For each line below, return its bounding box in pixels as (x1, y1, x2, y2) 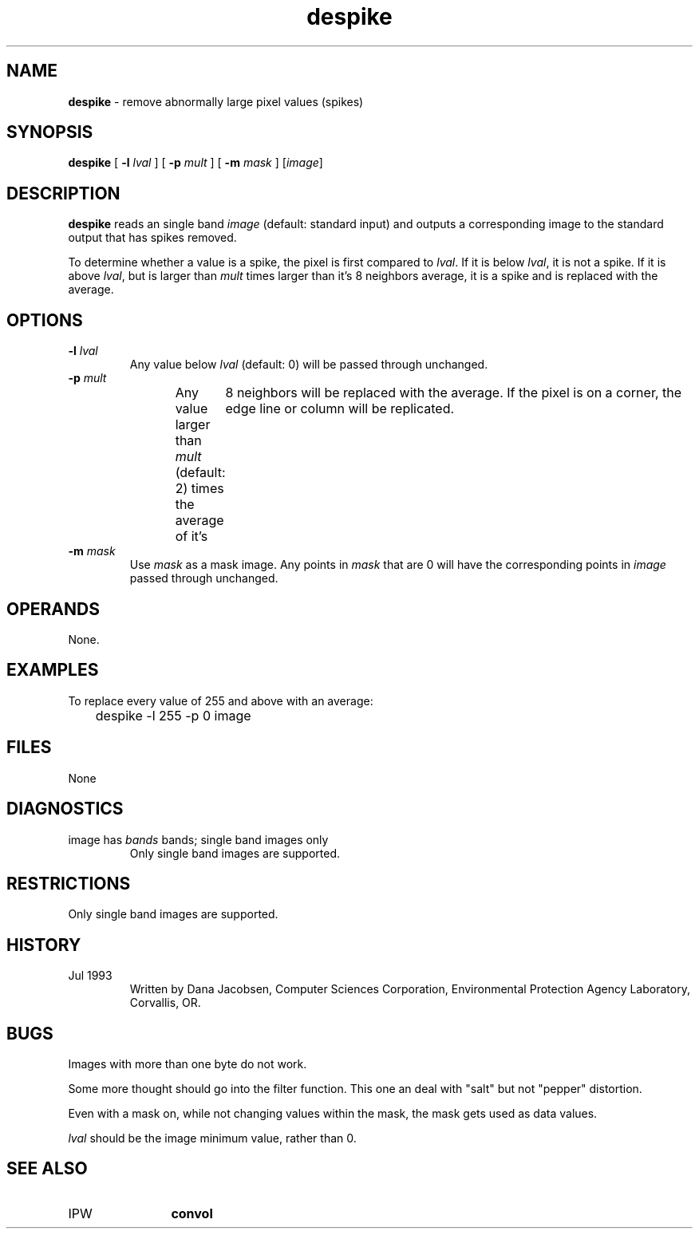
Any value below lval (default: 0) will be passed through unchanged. (129, 357, 488, 372)
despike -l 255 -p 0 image (95, 707, 251, 724)
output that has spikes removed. (68, 231, 237, 245)
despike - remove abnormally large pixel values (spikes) (68, 94, 364, 109)
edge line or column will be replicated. (225, 400, 455, 417)
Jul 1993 (68, 969, 113, 983)
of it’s (175, 528, 208, 545)
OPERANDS (6, 598, 100, 619)
